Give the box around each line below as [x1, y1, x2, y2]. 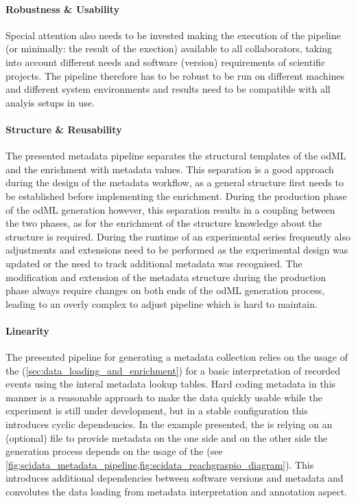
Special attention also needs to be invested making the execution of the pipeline [5, 27, 341, 42]
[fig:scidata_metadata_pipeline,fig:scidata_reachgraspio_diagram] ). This [5, 457, 314, 471]
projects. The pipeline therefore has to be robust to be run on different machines [5, 68, 345, 82]
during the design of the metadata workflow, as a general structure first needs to [5, 175, 344, 190]
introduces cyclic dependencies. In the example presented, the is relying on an [5, 417, 333, 432]
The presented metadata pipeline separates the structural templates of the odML [5, 148, 346, 163]
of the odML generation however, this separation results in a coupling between [5, 202, 335, 216]
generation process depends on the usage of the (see [5, 444, 223, 458]
